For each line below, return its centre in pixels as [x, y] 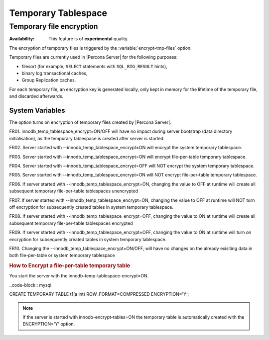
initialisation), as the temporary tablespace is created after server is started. [87, 138]
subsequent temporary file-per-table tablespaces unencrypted [74, 191]
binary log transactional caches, [55, 73]
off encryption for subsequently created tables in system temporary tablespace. [91, 207]
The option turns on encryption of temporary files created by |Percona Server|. [90, 122]
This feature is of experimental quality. [89, 39]
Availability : [22, 39]
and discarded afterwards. [36, 96]
